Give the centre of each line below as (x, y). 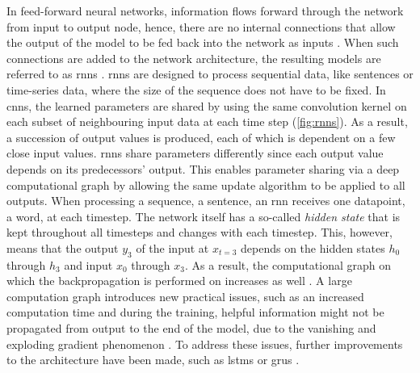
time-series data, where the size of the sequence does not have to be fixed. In (196, 89)
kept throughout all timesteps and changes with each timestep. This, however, (199, 232)
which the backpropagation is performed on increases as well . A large (179, 281)
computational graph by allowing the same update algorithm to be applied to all (206, 184)
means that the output (63, 247)
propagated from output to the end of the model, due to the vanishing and (191, 328)
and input (88, 264)
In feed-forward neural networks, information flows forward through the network (205, 10)
